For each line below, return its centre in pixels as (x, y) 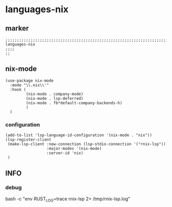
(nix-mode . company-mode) (55, 94)
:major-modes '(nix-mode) (74, 149)
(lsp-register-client (28, 140)
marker (17, 28)
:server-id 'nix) (65, 153)
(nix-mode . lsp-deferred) (55, 98)
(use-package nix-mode (29, 81)
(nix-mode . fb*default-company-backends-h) (74, 103)
